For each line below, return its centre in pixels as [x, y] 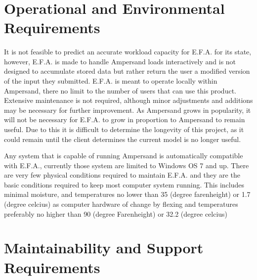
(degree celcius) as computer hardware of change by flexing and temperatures [121, 204]
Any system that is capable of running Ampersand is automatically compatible [124, 156]
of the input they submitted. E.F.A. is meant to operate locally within [111, 80]
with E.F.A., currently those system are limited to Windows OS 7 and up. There [127, 165]
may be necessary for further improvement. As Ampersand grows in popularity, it [128, 110]
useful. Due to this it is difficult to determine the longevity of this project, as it [124, 129]
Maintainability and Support [104, 248]
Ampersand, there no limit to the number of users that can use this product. [120, 90]
